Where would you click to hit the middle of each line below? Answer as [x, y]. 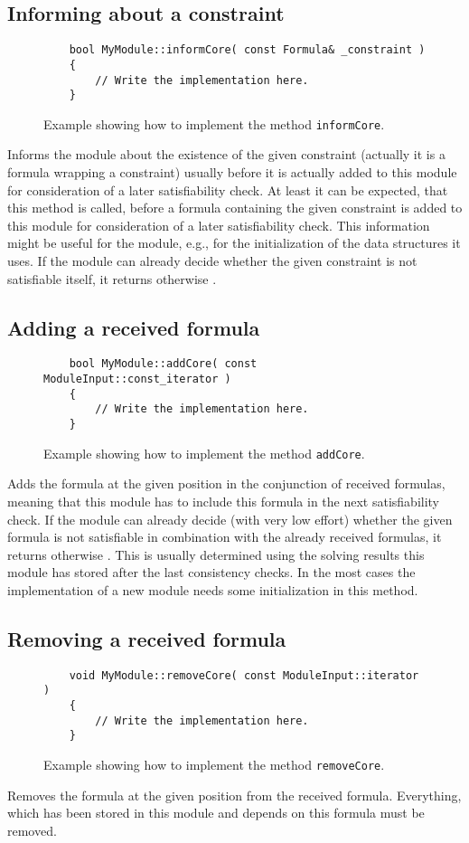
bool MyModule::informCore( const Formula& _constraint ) [247, 50]
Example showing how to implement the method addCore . [204, 453]
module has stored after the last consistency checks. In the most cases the [211, 572]
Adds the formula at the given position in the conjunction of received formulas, [226, 483]
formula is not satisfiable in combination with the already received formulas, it [225, 537]
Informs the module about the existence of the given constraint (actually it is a [226, 154]
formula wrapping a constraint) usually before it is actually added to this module [232, 172]
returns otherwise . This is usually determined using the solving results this [216, 554]
